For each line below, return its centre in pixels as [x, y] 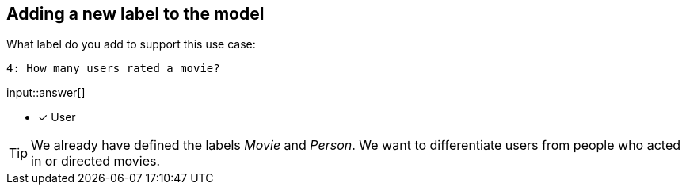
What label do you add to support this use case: [131, 44]
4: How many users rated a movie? [113, 69]
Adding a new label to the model [135, 14]
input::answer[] [46, 93]
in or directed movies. [96, 161]
